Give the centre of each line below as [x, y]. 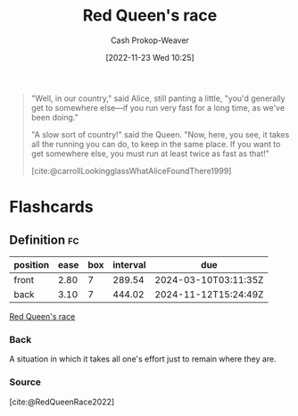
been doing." [54, 117]
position [32, 264]
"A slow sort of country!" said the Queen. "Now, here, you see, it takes [160, 134]
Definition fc [44, 240]
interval [129, 264]
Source [25, 382]
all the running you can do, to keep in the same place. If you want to [156, 144]
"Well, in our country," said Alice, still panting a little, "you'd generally [158, 98]
